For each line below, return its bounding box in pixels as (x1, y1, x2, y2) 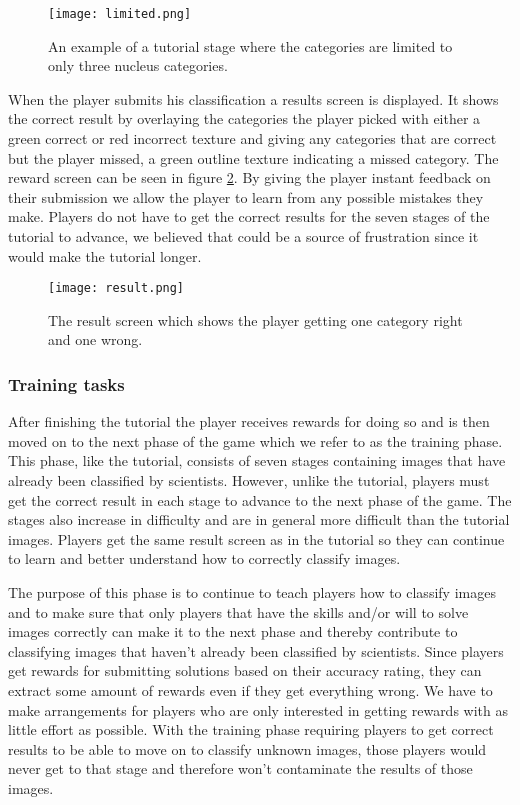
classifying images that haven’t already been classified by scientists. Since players (8, 640, 504, 661)
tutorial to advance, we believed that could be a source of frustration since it (8, 226, 479, 246)
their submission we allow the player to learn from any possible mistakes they (8, 186, 484, 207)
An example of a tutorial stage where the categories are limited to (48, 35, 453, 56)
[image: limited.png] (48, 7, 192, 21)
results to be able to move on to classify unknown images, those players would (8, 738, 487, 759)
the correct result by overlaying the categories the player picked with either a (8, 108, 481, 129)
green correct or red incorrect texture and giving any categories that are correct (8, 128, 497, 149)
